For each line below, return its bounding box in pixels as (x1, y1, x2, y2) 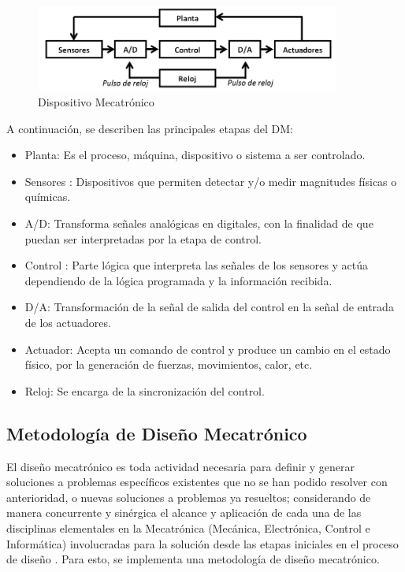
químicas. (24, 188, 71, 205)
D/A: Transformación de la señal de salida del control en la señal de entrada (24, 299, 394, 315)
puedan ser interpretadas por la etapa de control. (24, 230, 262, 247)
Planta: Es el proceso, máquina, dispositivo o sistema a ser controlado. (24, 147, 366, 163)
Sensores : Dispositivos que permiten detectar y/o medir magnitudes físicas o (24, 173, 397, 189)
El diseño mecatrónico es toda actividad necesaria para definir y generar (6, 458, 355, 474)
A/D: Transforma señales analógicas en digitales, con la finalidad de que (24, 215, 373, 232)
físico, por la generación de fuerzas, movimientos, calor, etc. (24, 356, 313, 373)
